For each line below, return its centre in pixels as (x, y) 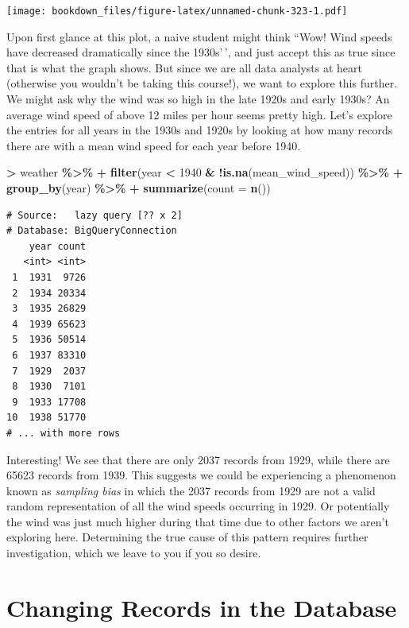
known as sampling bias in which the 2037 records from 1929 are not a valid (191, 490)
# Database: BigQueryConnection (92, 231)
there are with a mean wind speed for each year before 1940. (154, 145)
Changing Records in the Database (202, 607)
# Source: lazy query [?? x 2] (95, 215)
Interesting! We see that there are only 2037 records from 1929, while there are (198, 459)
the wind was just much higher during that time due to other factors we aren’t (198, 521)
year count (58, 246)
